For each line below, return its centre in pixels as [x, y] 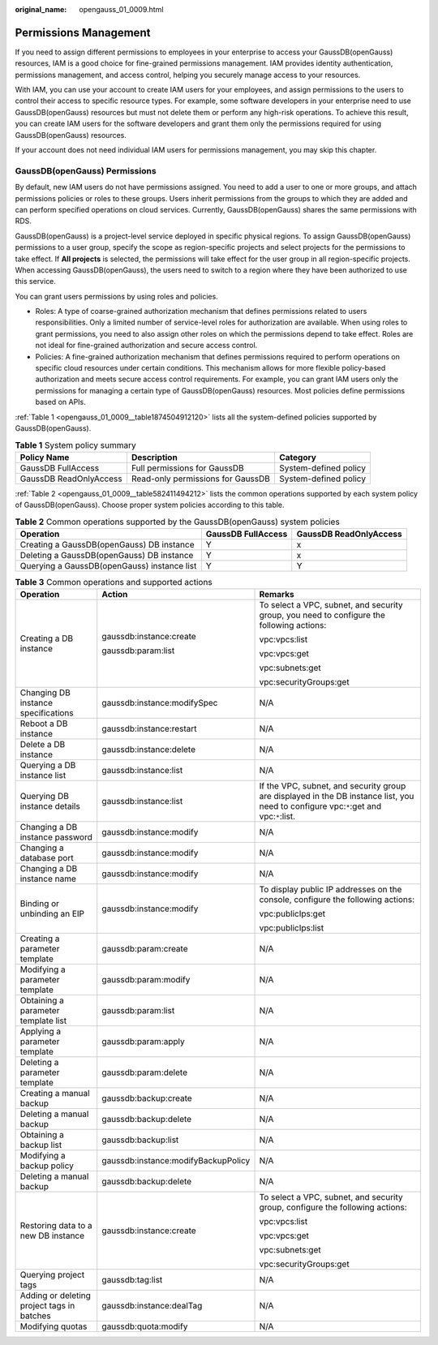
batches [36, 1316]
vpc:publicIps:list [292, 928]
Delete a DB [43, 745]
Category [297, 457]
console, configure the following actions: [337, 900]
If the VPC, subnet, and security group [333, 786]
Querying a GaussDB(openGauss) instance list [108, 565]
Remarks [277, 595]
